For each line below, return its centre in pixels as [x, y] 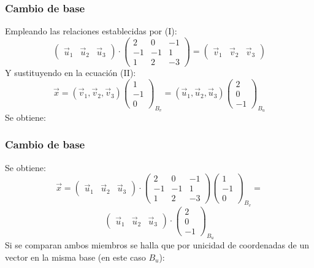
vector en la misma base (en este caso [75, 257]
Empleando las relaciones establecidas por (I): [91, 31]
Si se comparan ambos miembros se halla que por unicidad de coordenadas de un [157, 245]
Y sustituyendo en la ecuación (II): [71, 72]
